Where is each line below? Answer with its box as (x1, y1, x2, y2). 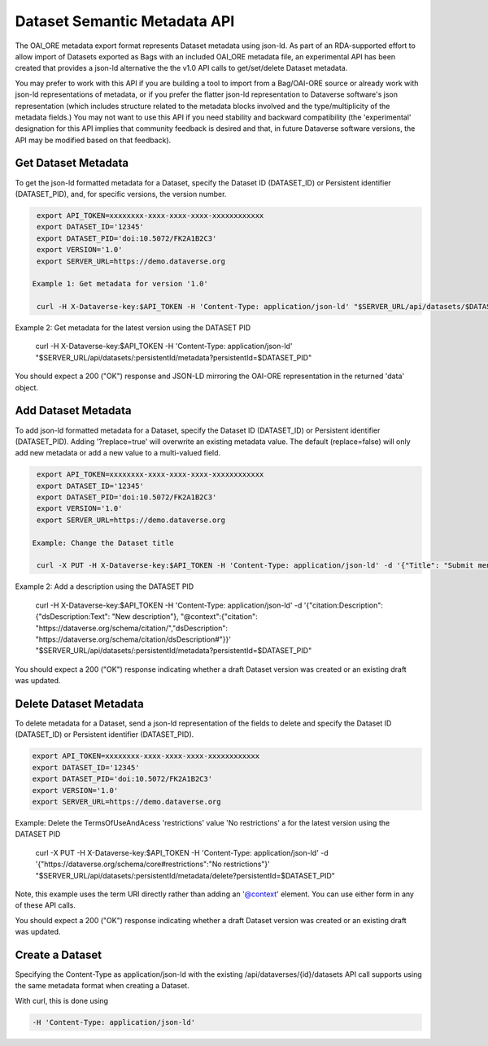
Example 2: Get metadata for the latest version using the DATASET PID (15, 323, 251, 333)
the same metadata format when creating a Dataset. (15, 981, 190, 991)
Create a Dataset (15, 948, 102, 961)
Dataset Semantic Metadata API (15, 12, 235, 30)
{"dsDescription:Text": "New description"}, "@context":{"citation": (35, 612, 258, 621)
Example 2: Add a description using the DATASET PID (15, 582, 194, 591)
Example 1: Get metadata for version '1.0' (32, 279, 209, 289)
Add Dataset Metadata (15, 403, 132, 418)
